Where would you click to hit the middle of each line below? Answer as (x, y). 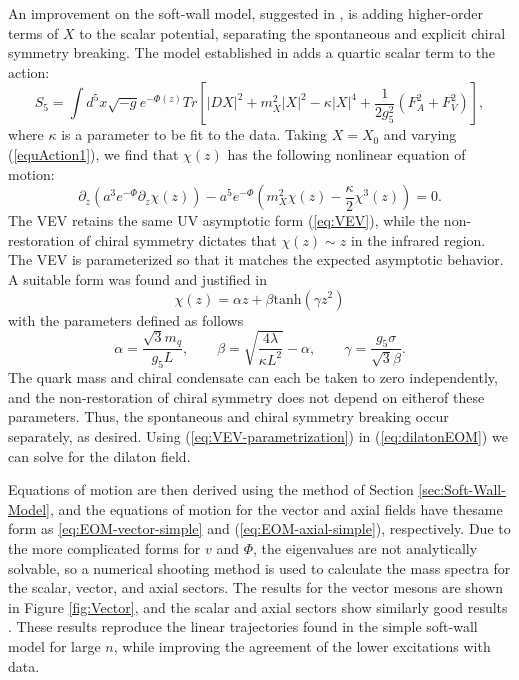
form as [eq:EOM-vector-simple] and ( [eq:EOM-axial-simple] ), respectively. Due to (259, 528)
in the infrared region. (418, 239)
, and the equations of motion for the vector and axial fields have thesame (276, 508)
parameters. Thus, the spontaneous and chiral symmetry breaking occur (228, 416)
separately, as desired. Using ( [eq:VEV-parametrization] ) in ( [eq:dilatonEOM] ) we (258, 435)
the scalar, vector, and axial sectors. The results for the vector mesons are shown (256, 587)
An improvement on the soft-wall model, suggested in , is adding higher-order (245, 13)
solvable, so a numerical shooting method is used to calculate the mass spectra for (259, 567)
